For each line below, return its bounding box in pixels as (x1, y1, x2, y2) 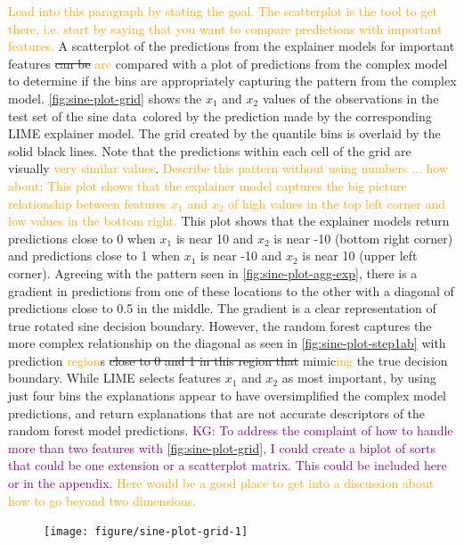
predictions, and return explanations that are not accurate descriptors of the (8, 403, 426, 422)
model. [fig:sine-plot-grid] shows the (8, 88, 202, 107)
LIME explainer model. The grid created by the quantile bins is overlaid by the (8, 124, 441, 143)
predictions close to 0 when (8, 228, 156, 247)
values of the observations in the (262, 88, 439, 107)
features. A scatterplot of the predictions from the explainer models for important (8, 37, 455, 55)
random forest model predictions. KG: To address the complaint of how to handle (8, 421, 453, 440)
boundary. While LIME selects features (8, 368, 222, 387)
